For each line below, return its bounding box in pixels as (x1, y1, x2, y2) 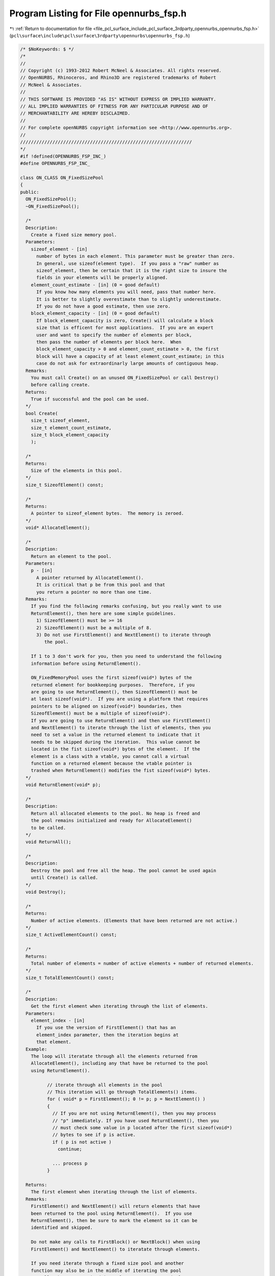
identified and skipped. (31, 1225, 93, 1231)
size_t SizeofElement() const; (25, 482, 104, 487)
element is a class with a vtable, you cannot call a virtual (31, 753, 189, 759)
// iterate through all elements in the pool (46, 1082, 163, 1088)
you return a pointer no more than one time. (36, 589, 152, 595)
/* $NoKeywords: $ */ (20, 46, 74, 52)
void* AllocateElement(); (25, 525, 90, 531)
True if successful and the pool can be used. (31, 396, 150, 402)
